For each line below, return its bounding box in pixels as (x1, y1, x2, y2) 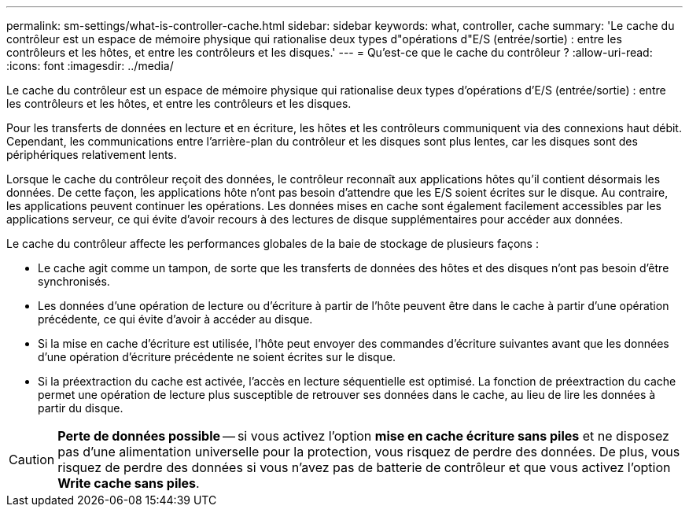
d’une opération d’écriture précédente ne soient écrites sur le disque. (38, 350, 396, 364)
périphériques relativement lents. (6, 148, 177, 161)
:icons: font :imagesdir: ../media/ (6, 59, 174, 72)
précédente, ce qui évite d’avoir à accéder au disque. (38, 312, 313, 326)
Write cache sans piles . (57, 475, 200, 491)
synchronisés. (38, 275, 110, 288)
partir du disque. (38, 401, 123, 415)
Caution (9, 452, 55, 467)
